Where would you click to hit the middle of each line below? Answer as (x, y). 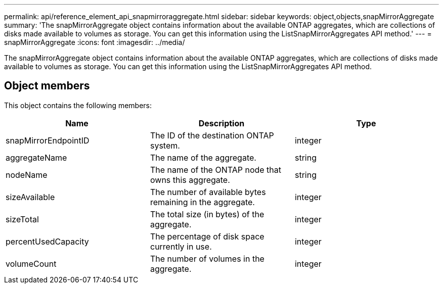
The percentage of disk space (207, 236)
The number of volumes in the (207, 258)
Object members (47, 86)
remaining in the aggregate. (202, 202)
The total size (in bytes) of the (207, 214)
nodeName (27, 175)
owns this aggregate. (190, 180)
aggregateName (36, 157)
